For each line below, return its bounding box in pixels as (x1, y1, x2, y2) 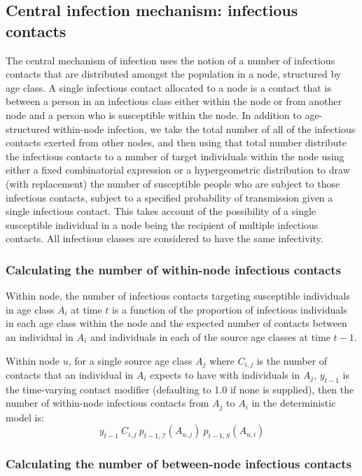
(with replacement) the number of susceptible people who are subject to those (6, 176, 340, 190)
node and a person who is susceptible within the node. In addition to (6, 107, 302, 122)
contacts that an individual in (6, 367, 134, 381)
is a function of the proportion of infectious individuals (112, 302, 347, 316)
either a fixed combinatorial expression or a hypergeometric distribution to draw (6, 162, 350, 177)
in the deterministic (251, 395, 336, 410)
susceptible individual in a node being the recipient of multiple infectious (6, 217, 319, 232)
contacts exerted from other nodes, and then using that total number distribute (6, 135, 347, 150)
